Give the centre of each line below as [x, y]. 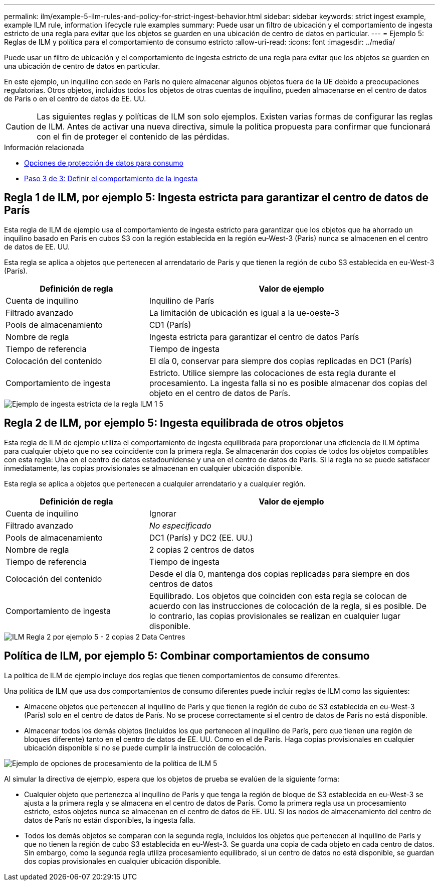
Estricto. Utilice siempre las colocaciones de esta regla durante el [272, 373]
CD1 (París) [170, 325]
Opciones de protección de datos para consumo [104, 163]
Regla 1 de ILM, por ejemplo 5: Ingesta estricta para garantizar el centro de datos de [216, 198]
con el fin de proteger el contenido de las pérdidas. [133, 137]
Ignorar [163, 513]
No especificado [180, 525]
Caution [20, 127]
